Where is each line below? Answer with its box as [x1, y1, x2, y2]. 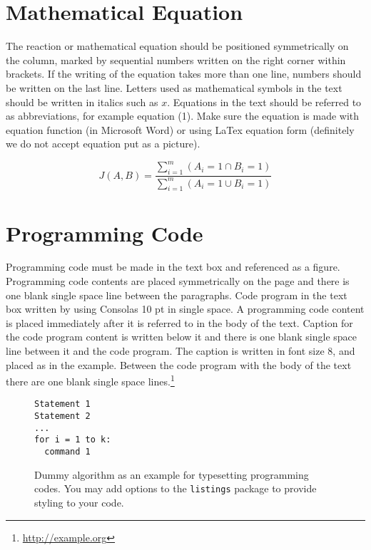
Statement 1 [34, 399, 91, 410]
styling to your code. [34, 495, 124, 509]
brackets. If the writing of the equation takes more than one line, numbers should [6, 66, 362, 81]
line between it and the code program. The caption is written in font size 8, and [6, 343, 355, 358]
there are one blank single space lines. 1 [6, 372, 175, 388]
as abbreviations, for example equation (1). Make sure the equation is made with [6, 108, 360, 123]
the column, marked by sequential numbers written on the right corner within [6, 52, 346, 67]
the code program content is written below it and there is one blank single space [6, 329, 357, 344]
